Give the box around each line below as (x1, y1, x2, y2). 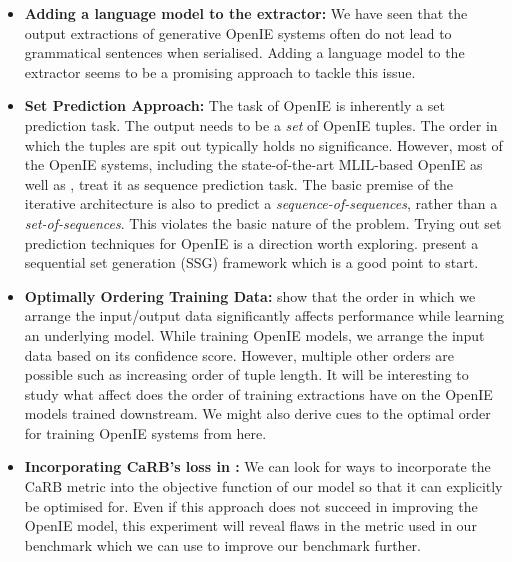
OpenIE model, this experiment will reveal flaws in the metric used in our (24, 515, 477, 536)
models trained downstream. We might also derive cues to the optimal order (24, 403, 491, 424)
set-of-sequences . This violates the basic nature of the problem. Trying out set (24, 212, 502, 233)
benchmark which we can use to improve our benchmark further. (24, 534, 421, 555)
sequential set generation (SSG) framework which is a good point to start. (24, 252, 479, 273)
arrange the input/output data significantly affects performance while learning (24, 305, 504, 326)
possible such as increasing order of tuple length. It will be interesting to (24, 364, 469, 385)
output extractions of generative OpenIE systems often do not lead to (24, 22, 452, 43)
